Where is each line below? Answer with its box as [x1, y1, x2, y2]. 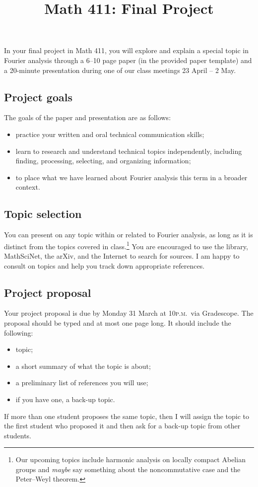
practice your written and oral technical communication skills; [15, 129, 204, 139]
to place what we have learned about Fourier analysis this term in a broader [15, 172, 248, 182]
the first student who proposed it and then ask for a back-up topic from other [4, 420, 241, 431]
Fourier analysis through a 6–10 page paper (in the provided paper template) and [4, 55, 252, 65]
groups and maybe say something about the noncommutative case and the [15, 464, 241, 474]
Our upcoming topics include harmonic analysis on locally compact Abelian [15, 454, 246, 465]
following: [4, 327, 33, 338]
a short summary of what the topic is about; [15, 360, 151, 371]
